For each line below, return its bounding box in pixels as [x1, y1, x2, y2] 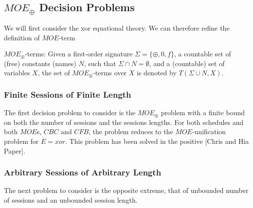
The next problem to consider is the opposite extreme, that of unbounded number [4, 185, 249, 195]
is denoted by [137, 68, 177, 78]
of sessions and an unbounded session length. [4, 194, 138, 205]
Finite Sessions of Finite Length [4, 88, 131, 100]
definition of [4, 32, 40, 42]
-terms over [93, 68, 127, 78]
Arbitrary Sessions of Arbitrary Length [4, 166, 162, 178]
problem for [4, 136, 39, 146]
